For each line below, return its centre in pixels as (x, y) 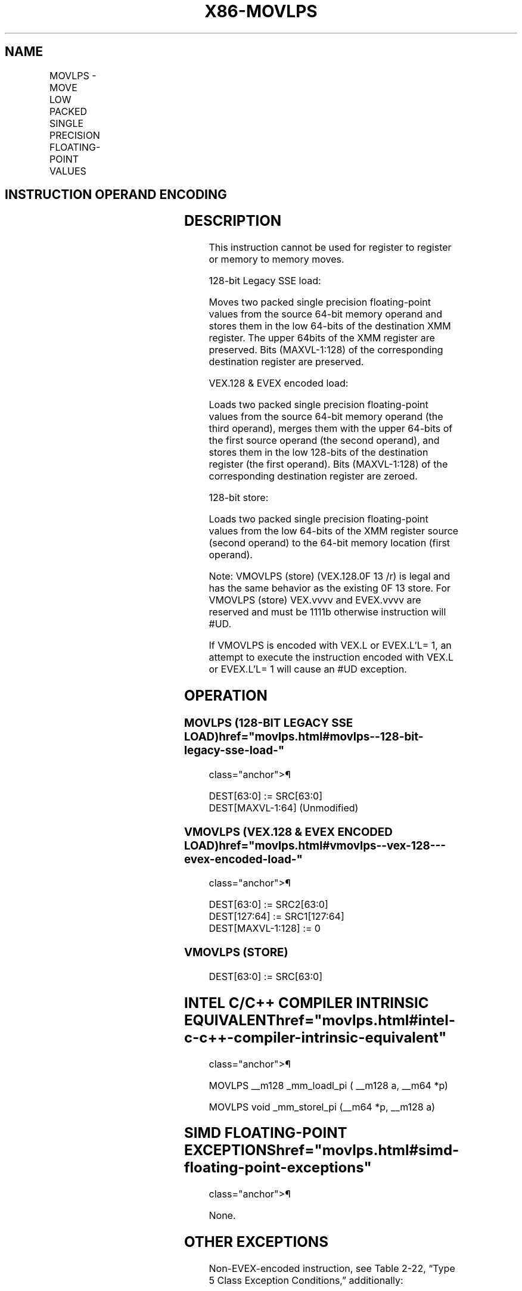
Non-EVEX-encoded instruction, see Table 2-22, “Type (332, 1269)
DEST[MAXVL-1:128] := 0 (265, 928)
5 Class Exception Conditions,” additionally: (306, 1281)
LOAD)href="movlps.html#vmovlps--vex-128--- (315, 845)
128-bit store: (239, 498)
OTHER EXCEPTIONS (256, 1242)
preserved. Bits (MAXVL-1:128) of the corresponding (326, 350)
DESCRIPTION (232, 221)
